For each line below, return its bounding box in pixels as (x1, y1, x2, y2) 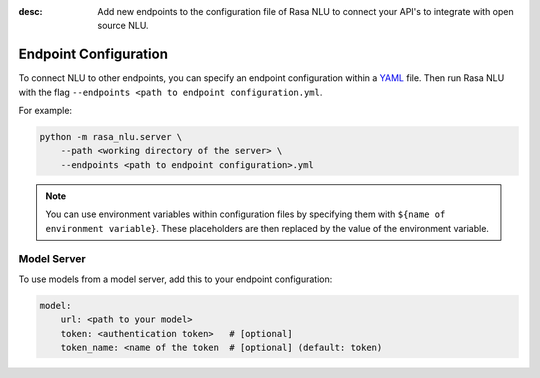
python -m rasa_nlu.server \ (39, 131, 183, 143)
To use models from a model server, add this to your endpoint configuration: (18, 273, 333, 285)
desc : (18, 6, 43, 17)
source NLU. (97, 20, 149, 32)
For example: (18, 105, 73, 117)
